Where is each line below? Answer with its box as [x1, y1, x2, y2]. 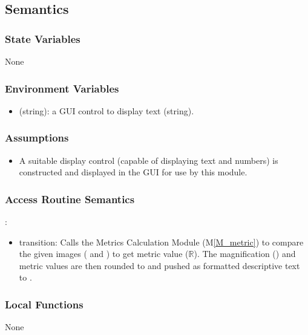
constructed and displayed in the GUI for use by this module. [19, 166, 247, 178]
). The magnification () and [194, 247, 296, 260]
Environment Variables [5, 80, 119, 96]
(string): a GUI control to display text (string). [19, 104, 194, 117]
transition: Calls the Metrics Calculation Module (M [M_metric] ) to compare [19, 235, 304, 248]
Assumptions [5, 130, 69, 145]
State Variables [5, 31, 80, 46]
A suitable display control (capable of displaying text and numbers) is [19, 154, 278, 166]
